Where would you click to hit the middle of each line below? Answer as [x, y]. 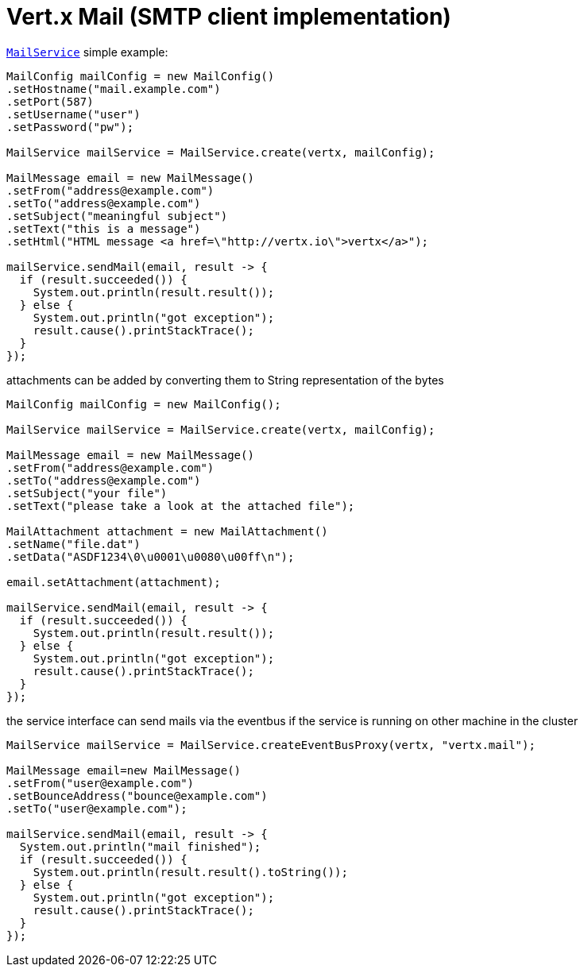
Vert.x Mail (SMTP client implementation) [229, 17]
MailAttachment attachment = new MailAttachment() [167, 531]
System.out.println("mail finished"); [140, 846]
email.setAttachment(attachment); [114, 582]
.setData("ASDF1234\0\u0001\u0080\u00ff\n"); [151, 556]
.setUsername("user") [73, 114]
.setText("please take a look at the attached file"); [181, 506]
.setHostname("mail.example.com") [114, 89]
